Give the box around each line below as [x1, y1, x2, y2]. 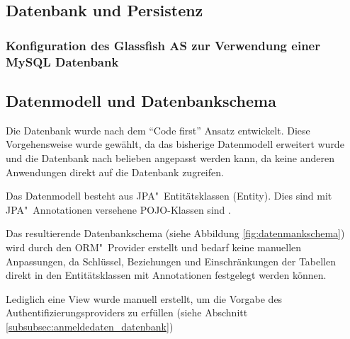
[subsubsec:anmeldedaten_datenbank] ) [6, 318, 174, 333]
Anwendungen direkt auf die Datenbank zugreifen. [6, 164, 224, 179]
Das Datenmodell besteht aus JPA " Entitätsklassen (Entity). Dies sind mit [6, 188, 332, 203]
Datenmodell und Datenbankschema [6, 89, 276, 111]
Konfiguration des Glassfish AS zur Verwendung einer [6, 36, 320, 54]
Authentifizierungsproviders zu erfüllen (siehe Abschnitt [6, 305, 248, 320]
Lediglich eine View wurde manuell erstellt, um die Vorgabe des [6, 291, 283, 306]
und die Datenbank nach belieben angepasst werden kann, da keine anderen [6, 150, 335, 165]
